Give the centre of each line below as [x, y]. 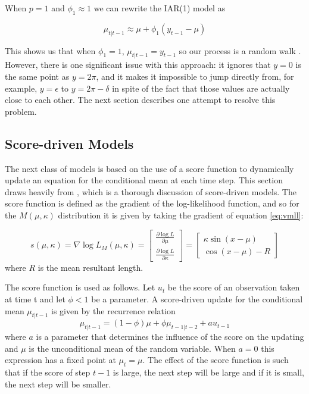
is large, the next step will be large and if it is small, [209, 372]
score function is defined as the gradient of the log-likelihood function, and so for [152, 203]
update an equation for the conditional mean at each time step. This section [144, 180]
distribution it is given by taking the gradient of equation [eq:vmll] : [181, 215]
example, [21, 88]
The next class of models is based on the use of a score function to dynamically [149, 168]
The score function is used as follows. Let [80, 287]
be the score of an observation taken [234, 287]
